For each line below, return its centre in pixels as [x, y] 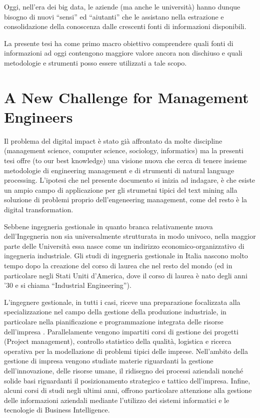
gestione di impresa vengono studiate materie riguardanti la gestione [109, 361]
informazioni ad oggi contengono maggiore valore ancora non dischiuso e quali [123, 53]
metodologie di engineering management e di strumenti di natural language [119, 170]
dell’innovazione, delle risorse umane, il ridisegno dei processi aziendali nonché [124, 370]
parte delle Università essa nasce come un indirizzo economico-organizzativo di [124, 246]
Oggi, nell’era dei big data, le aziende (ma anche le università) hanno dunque [122, 7]
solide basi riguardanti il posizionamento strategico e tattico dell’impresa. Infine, [127, 380]
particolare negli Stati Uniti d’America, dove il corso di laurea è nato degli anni [126, 275]
